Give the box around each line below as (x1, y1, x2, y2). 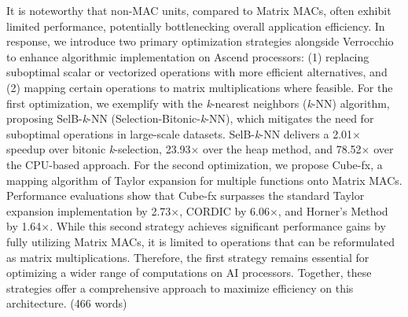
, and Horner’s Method (278, 202, 388, 219)
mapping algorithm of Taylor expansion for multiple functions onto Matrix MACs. (6, 171, 402, 188)
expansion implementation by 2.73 (6, 202, 171, 219)
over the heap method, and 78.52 (203, 141, 362, 157)
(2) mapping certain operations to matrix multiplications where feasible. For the (6, 79, 393, 95)
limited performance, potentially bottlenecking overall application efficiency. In (6, 17, 385, 34)
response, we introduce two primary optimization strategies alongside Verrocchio (6, 33, 394, 50)
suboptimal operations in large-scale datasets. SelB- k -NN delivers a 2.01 (6, 125, 353, 142)
